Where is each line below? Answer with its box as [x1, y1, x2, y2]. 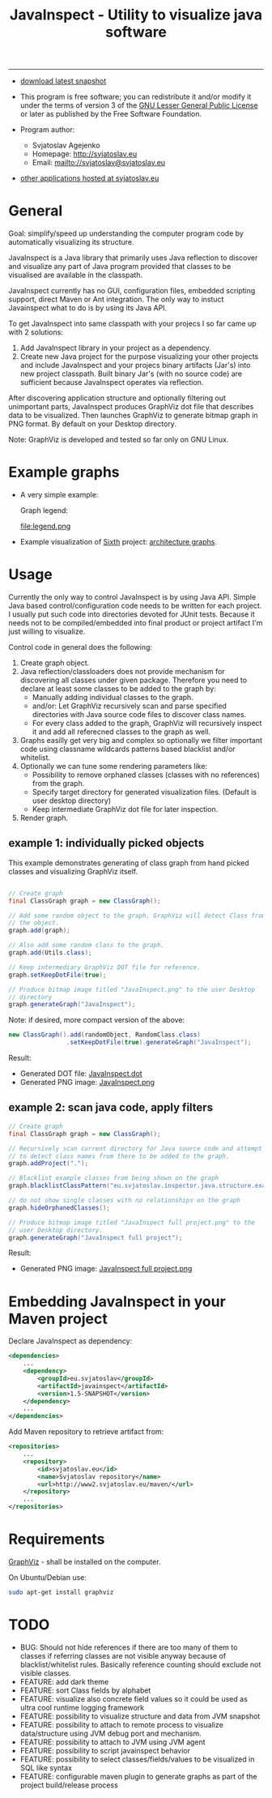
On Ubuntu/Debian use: [8, 1573, 87, 1582]
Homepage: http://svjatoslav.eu [32, 149, 138, 159]
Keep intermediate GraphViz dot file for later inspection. [32, 805, 219, 814]
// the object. [8, 919, 60, 927]
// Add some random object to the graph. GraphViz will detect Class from [8, 912, 266, 920]
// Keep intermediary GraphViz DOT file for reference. [8, 963, 201, 972]
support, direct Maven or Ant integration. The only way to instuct [8, 294, 224, 305]
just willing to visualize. [8, 626, 86, 636]
